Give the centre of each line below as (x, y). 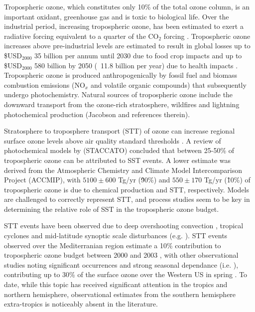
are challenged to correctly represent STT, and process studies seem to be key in (127, 199)
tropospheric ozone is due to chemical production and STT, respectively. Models (127, 189)
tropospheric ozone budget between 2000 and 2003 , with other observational (121, 255)
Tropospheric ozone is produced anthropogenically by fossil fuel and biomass (121, 75)
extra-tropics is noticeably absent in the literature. (81, 304)
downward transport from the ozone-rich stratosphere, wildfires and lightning (122, 104)
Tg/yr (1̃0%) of (227, 180)
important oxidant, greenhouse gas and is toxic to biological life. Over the (117, 16)
